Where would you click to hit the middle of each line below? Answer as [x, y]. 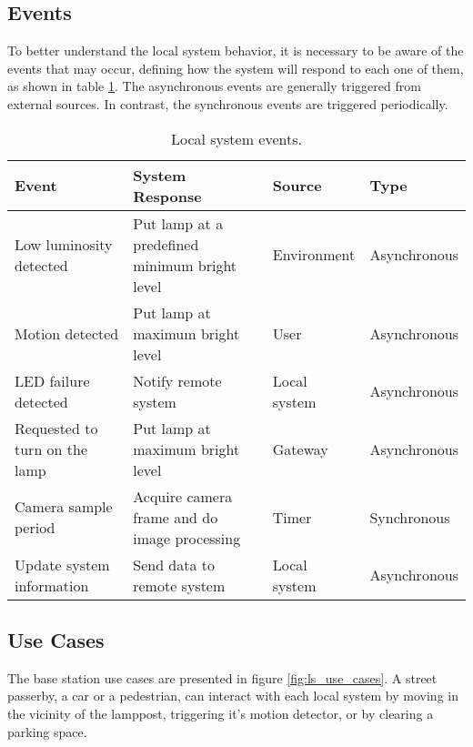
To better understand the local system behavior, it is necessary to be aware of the [236, 50]
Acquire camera [183, 496]
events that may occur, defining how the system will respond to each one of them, [236, 68]
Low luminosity [64, 244]
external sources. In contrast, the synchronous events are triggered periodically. [228, 103]
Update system [62, 564]
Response [167, 196]
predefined [166, 244]
